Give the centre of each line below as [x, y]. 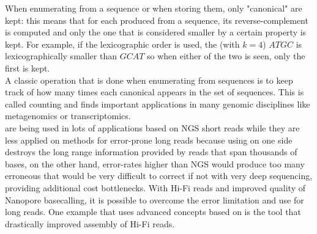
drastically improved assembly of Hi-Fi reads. [90, 223]
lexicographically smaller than [61, 56]
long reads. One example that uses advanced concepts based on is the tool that [153, 212]
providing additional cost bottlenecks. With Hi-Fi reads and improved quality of [155, 187]
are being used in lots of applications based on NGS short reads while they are [152, 127]
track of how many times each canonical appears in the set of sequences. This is [155, 92]
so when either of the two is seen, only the [226, 56]
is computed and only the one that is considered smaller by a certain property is [156, 32]
